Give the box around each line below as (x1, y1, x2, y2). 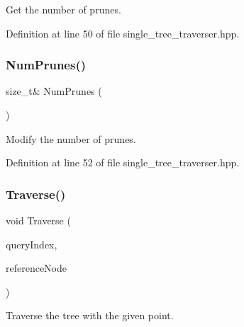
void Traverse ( (6, 213, 71, 227)
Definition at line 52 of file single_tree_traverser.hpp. (6, 155, 240, 170)
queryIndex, (6, 236, 57, 251)
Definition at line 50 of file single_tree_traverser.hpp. (6, 25, 240, 40)
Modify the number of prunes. (6, 131, 136, 146)
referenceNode (6, 260, 67, 275)
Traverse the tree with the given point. (6, 308, 174, 323)
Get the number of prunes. (6, 2, 121, 16)
